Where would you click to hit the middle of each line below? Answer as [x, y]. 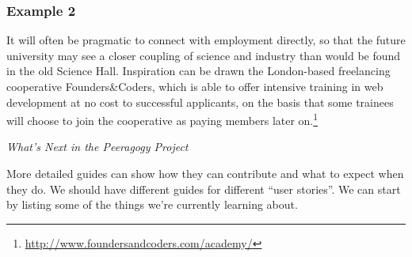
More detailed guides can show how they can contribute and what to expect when [205, 174]
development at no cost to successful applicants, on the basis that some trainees [200, 102]
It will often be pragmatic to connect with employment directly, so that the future [206, 40]
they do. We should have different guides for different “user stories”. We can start [204, 189]
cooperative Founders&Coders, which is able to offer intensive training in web [195, 86]
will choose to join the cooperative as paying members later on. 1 [162, 119]
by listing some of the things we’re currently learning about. [152, 204]
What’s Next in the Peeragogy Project [97, 147]
